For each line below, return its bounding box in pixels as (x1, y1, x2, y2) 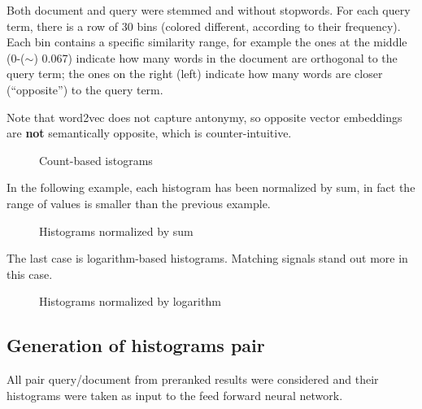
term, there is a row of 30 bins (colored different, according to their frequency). (7, 17, 401, 34)
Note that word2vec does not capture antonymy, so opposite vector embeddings (7, 108, 402, 125)
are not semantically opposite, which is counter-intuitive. (7, 124, 292, 141)
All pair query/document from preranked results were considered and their (7, 371, 379, 388)
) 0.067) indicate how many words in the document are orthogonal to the (33, 49, 398, 66)
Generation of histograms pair (7, 333, 265, 358)
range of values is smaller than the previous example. (7, 194, 271, 211)
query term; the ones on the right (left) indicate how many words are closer (7, 65, 383, 82)
